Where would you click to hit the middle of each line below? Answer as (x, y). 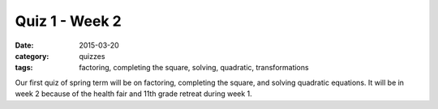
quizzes (92, 56)
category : (32, 56)
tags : (24, 68)
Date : (24, 45)
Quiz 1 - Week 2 (68, 21)
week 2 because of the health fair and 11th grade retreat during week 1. (134, 94)
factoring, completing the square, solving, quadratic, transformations (194, 68)
